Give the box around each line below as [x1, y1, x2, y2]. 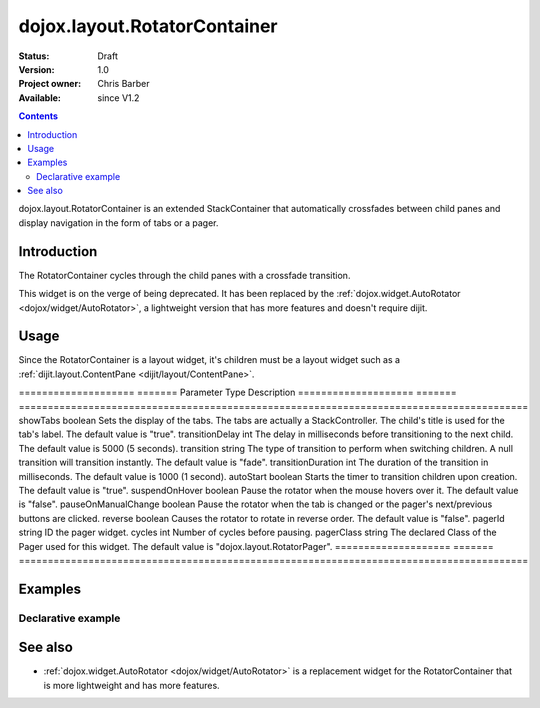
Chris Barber [97, 78, 150, 90]
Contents [18, 110, 59, 122]
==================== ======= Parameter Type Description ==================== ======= [18, 386, 457, 399]
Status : [18, 50, 50, 62]
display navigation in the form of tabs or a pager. [18, 216, 219, 229]
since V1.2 [97, 91, 140, 104]
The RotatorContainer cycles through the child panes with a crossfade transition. [18, 269, 351, 281]
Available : [18, 91, 62, 104]
